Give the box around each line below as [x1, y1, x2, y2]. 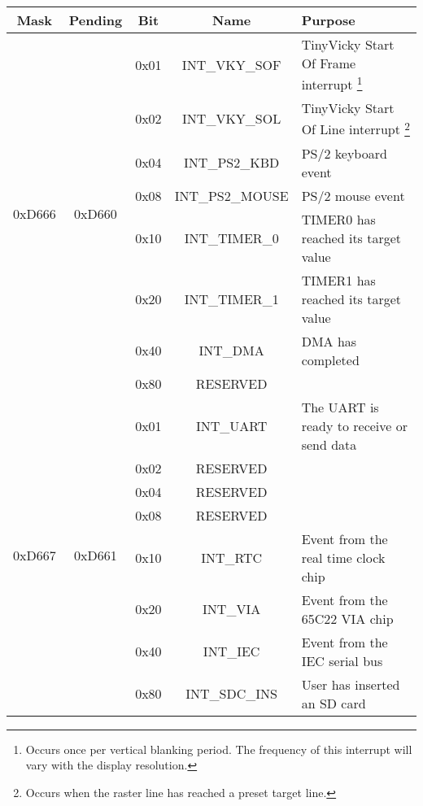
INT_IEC [203, 642, 260, 661]
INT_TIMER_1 [184, 289, 279, 308]
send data [301, 434, 357, 454]
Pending [68, 11, 123, 29]
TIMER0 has [301, 209, 376, 229]
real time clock [301, 547, 386, 567]
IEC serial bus [301, 651, 383, 670]
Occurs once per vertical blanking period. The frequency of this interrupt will [25, 740, 412, 757]
